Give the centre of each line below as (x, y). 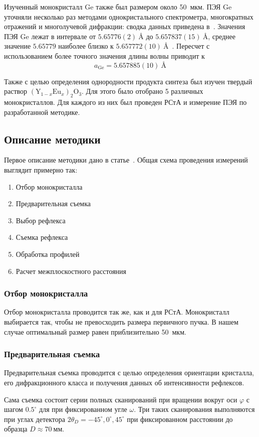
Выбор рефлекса (41, 220)
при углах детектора (35, 419)
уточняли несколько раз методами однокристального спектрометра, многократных (129, 16)
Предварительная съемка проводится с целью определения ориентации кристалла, (129, 373)
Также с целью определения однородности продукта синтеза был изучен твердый (128, 81)
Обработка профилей (48, 254)
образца (16, 429)
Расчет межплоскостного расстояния (71, 271)
